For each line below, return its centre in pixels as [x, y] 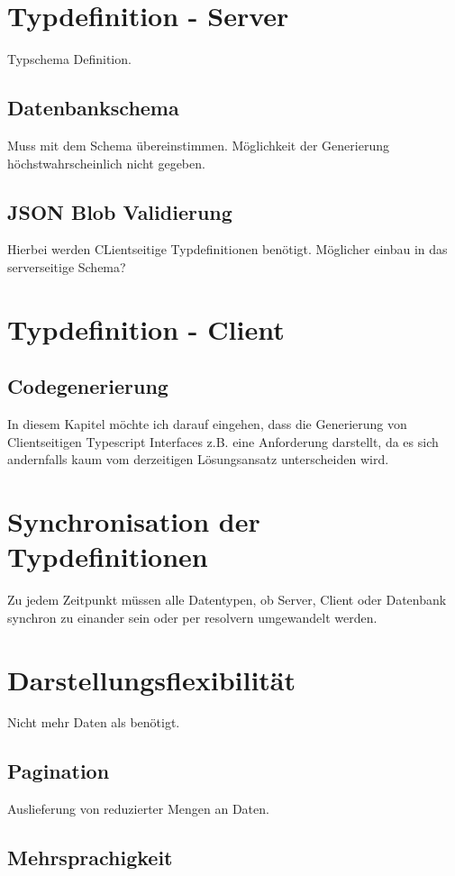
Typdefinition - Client [146, 328]
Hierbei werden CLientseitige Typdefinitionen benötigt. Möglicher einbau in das [227, 249]
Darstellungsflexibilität [152, 679]
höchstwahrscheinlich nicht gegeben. [106, 163]
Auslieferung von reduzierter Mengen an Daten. [138, 809]
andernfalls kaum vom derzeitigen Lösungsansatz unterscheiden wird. [198, 459]
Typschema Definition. [69, 59]
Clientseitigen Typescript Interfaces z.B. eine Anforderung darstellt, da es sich [223, 441]
